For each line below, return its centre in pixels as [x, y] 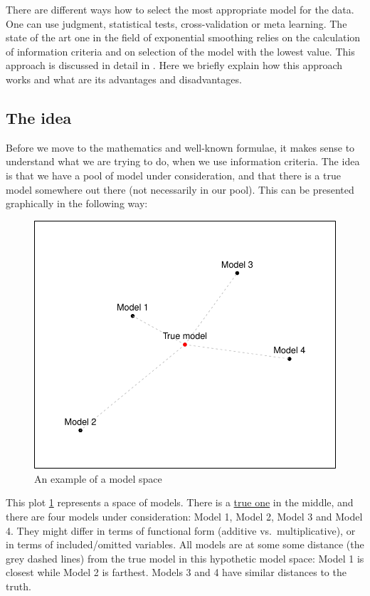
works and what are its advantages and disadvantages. [124, 79]
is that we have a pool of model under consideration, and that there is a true [173, 175]
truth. [18, 586]
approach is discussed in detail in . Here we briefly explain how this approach [174, 65]
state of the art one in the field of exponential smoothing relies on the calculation [183, 37]
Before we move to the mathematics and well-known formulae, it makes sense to [180, 147]
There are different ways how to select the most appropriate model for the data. [180, 9]
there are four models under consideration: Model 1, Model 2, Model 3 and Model [184, 516]
